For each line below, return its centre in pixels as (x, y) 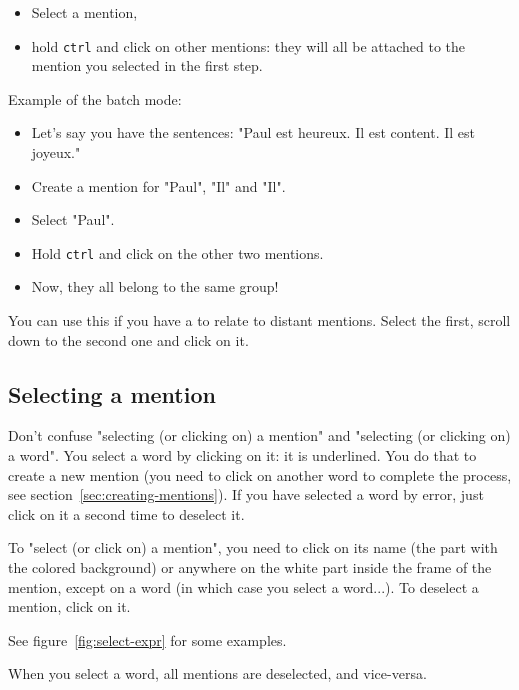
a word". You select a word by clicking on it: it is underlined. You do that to (242, 455)
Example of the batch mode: (95, 98)
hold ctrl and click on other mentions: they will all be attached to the (248, 45)
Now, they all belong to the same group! (155, 286)
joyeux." (56, 152)
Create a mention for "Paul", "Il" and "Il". (158, 185)
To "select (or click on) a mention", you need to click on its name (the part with (253, 547)
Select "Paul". (73, 219)
